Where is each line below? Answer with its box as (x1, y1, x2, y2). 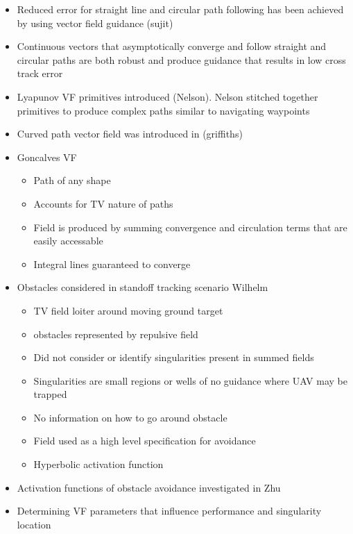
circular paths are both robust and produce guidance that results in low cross (17, 52, 346, 67)
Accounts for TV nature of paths (33, 196, 173, 210)
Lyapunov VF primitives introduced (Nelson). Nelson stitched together (17, 89, 318, 103)
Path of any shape (33, 173, 111, 187)
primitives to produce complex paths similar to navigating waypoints (17, 103, 310, 117)
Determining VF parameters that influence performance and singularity (17, 503, 322, 518)
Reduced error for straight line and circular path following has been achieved (17, 2, 344, 16)
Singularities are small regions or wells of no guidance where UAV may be (33, 373, 347, 387)
